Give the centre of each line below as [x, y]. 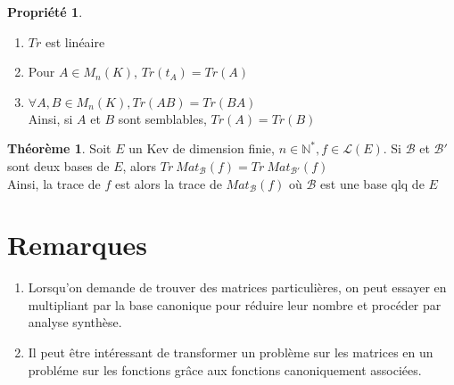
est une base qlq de [372, 183]
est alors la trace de [168, 183]
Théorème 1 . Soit [59, 148]
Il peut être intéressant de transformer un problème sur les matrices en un [231, 352]
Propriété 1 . [45, 12]
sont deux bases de [58, 165]
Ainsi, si [50, 118]
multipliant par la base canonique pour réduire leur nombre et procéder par [235, 304]
